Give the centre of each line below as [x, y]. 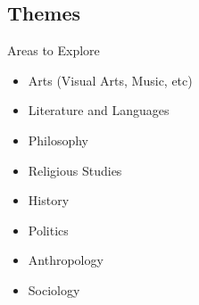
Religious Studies [75, 170]
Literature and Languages [99, 110]
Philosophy [58, 140]
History [49, 200]
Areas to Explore [54, 50]
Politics [48, 230]
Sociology [54, 289]
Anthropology [66, 260]
